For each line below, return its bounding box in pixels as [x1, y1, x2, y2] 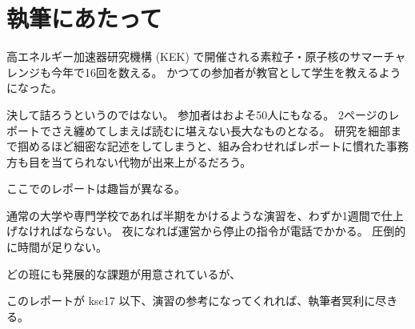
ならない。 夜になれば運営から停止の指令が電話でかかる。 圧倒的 [62, 223, 406, 239]
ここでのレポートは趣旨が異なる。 [6, 180, 186, 197]
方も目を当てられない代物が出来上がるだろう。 [6, 153, 252, 170]
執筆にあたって [6, 2, 162, 34]
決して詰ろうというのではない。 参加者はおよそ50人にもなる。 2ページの [6, 106, 389, 122]
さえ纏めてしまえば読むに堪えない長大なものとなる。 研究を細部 [50, 122, 391, 138]
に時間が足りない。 [6, 239, 107, 255]
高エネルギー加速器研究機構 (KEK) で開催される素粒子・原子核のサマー [6, 48, 384, 65]
